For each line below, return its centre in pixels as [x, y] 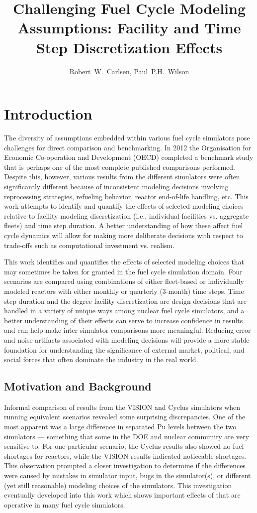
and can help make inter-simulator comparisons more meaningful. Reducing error [128, 330]
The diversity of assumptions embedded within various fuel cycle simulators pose [127, 138]
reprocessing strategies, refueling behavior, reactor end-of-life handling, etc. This [126, 196]
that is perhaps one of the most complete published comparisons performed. [120, 167]
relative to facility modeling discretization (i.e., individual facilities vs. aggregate [127, 215]
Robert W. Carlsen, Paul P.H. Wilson [129, 71]
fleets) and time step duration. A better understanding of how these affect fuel [124, 225]
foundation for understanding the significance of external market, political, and [124, 349]
